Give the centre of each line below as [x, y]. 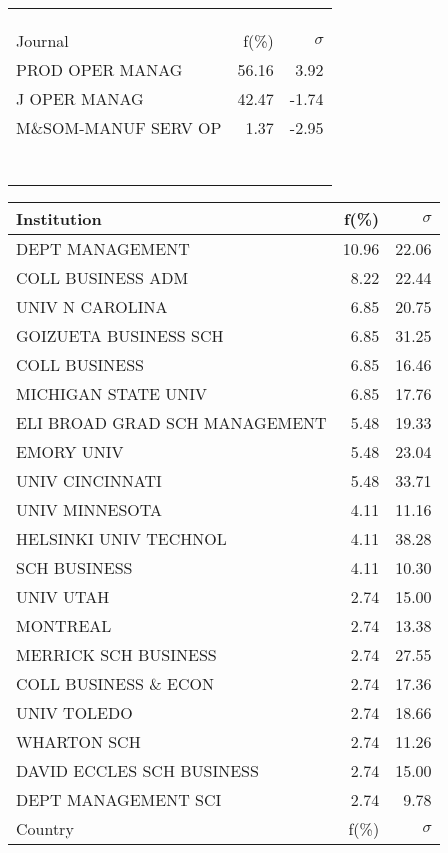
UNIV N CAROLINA [92, 306]
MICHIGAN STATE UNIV [112, 393]
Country [45, 828]
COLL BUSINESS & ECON [115, 683]
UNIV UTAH [63, 596]
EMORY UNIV [70, 451]
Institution [59, 218]
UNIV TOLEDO [74, 712]
